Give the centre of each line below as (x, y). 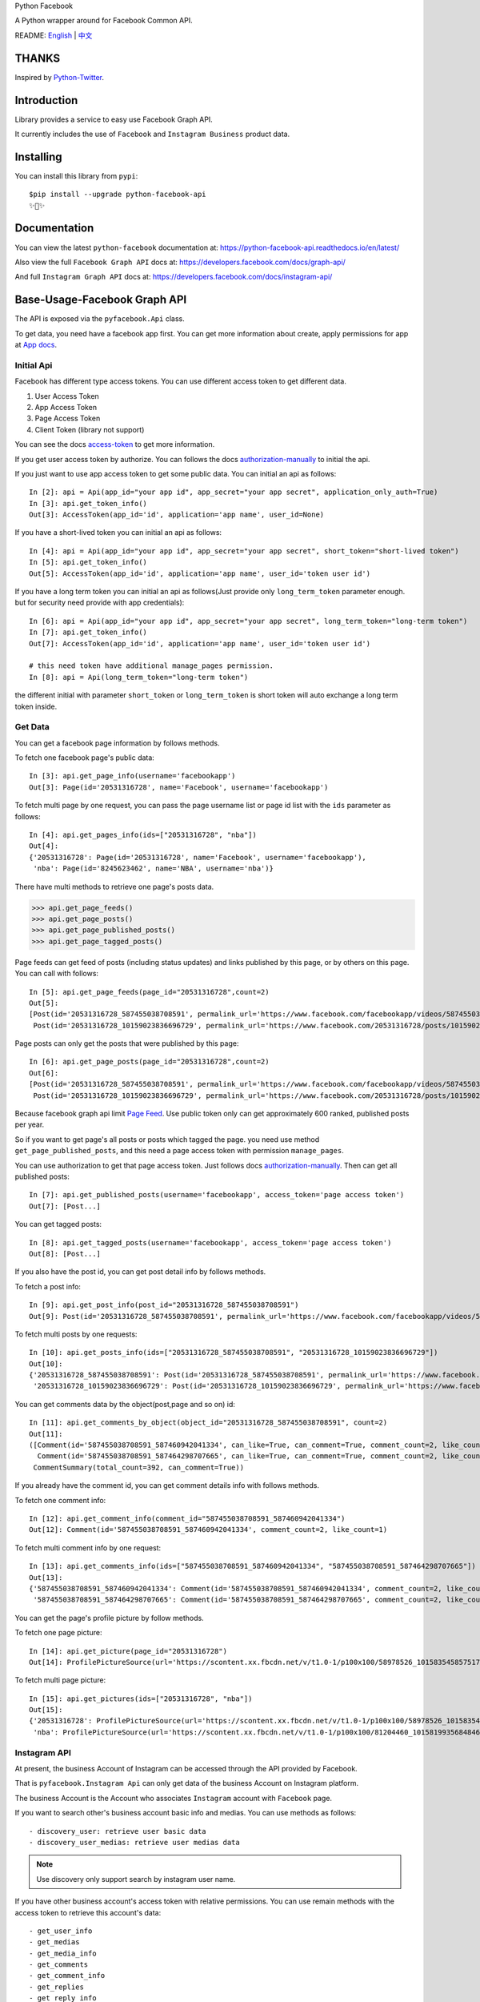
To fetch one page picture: (58, 1633)
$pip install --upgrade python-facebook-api (118, 195)
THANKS (38, 58)
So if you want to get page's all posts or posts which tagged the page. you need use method (167, 1139)
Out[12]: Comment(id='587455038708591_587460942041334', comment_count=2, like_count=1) (208, 1530)
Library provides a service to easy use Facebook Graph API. (114, 119)
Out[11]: (46, 1434)
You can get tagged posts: (58, 1224)
